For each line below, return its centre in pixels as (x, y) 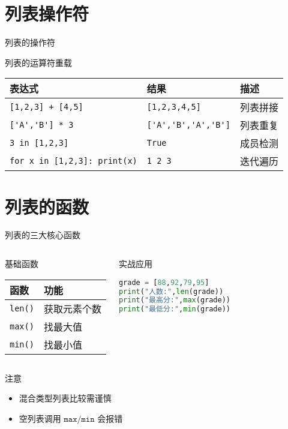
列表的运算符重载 (38, 62)
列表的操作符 (30, 42)
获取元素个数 (72, 308)
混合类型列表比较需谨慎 (65, 398)
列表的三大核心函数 (43, 235)
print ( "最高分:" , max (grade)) (174, 300)
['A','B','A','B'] (188, 125)
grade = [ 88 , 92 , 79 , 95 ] (164, 282)
